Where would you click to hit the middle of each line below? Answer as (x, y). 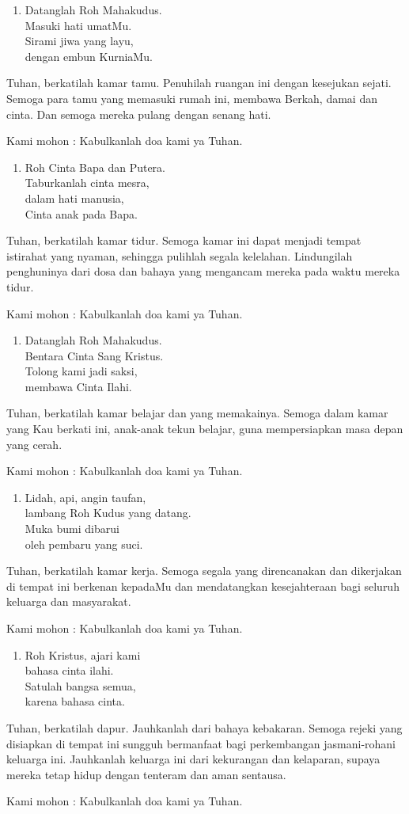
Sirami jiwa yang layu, (79, 41)
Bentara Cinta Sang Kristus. (94, 355)
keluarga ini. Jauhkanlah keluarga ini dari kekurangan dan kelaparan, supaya (193, 759)
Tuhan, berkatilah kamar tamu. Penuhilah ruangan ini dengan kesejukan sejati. (199, 83)
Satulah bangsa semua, (80, 685)
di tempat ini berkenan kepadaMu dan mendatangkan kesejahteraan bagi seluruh (203, 586)
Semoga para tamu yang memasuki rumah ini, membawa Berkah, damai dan (192, 98)
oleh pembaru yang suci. (84, 544)
